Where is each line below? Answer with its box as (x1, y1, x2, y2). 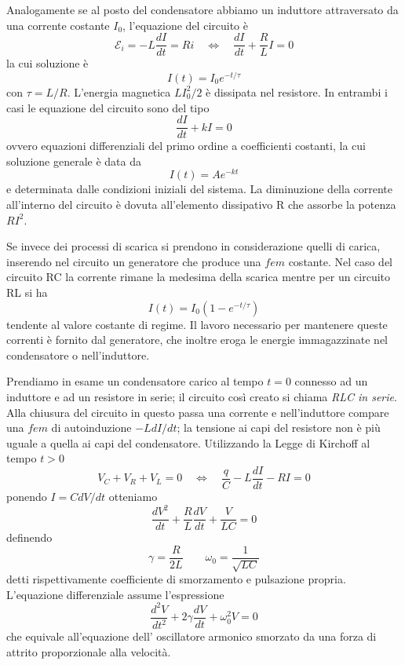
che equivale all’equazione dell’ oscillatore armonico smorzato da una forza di (6, 628, 377, 645)
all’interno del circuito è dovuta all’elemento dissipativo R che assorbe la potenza (6, 196, 396, 213)
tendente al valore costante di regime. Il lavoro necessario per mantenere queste (6, 316, 388, 332)
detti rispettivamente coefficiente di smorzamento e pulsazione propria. (6, 571, 346, 587)
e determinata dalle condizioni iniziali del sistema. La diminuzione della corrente (6, 181, 393, 197)
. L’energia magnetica (67, 83, 171, 100)
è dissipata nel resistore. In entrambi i (206, 83, 388, 100)
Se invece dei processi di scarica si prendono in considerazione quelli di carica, (6, 238, 381, 254)
